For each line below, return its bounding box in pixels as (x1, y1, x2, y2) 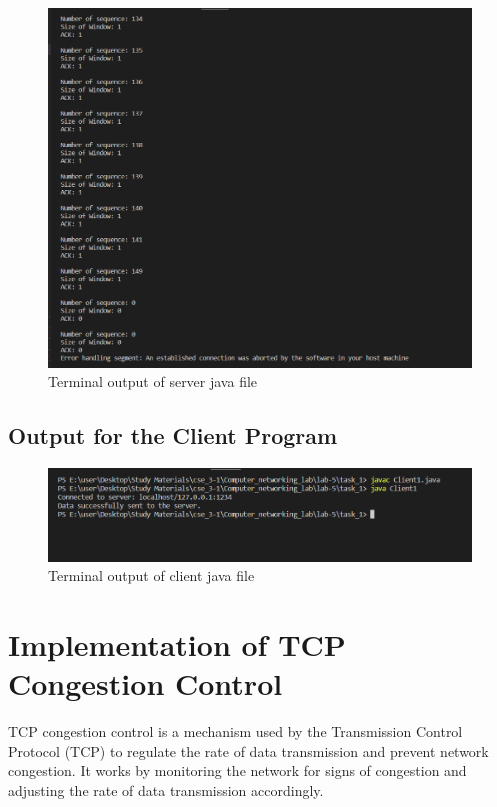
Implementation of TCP (8, 624, 346, 665)
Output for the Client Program (8, 420, 338, 451)
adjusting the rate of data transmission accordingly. (8, 779, 324, 800)
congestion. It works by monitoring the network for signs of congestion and (8, 760, 467, 781)
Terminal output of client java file (48, 565, 255, 586)
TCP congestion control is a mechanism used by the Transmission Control (8, 721, 463, 742)
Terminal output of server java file (48, 371, 258, 392)
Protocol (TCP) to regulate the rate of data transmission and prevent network (8, 740, 489, 761)
